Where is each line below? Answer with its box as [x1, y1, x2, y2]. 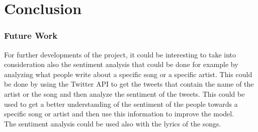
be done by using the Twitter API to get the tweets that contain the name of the [4, 79, 254, 89]
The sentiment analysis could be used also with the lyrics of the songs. [4, 118, 221, 128]
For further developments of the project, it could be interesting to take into [4, 49, 236, 59]
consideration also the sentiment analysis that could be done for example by [4, 59, 238, 70]
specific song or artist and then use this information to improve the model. [4, 108, 234, 119]
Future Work [4, 29, 58, 42]
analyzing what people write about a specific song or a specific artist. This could [4, 69, 252, 79]
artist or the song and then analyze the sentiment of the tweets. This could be [4, 88, 245, 99]
